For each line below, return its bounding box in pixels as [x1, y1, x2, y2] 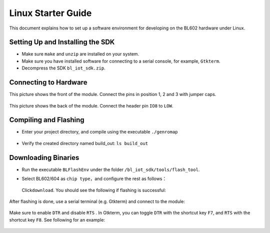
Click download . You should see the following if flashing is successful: [21, 187, 166, 193]
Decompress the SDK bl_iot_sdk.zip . [21, 65, 105, 71]
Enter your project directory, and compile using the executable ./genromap [21, 129, 178, 135]
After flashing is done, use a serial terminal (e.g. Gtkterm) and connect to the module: [9, 198, 185, 204]
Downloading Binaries [9, 153, 79, 162]
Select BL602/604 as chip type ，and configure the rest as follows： [21, 175, 167, 182]
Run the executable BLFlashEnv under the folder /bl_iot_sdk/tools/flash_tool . [21, 166, 200, 172]
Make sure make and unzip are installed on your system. [21, 51, 139, 57]
